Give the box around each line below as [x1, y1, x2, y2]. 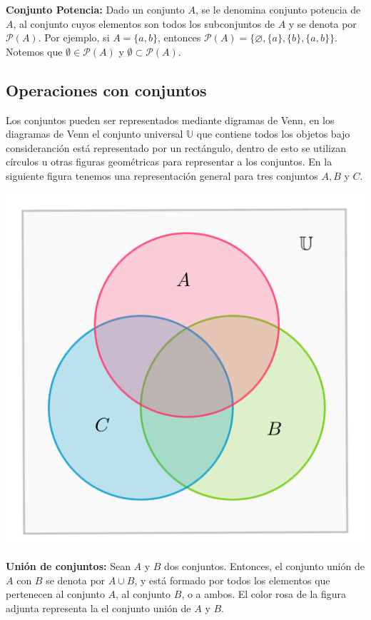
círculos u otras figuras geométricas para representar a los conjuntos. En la [6, 154, 332, 169]
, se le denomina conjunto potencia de [195, 2, 361, 16]
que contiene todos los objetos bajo [196, 126, 350, 141]
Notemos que [6, 44, 63, 59]
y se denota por [288, 16, 357, 31]
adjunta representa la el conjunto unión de [6, 601, 191, 616]
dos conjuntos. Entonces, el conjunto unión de [164, 559, 365, 574]
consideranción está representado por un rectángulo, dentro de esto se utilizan [6, 140, 347, 155]
